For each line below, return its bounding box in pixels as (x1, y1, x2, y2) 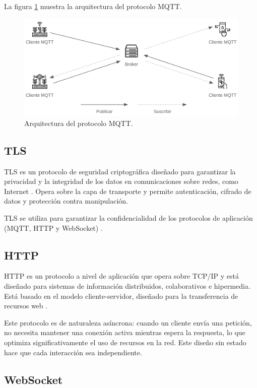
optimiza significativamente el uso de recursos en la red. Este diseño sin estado (4, 337, 246, 347)
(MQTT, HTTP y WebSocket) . (4, 222, 103, 233)
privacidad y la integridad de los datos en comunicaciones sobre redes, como (4, 176, 238, 186)
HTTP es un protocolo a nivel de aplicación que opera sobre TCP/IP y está (4, 271, 239, 281)
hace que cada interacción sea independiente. (4, 347, 142, 357)
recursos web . (4, 300, 48, 311)
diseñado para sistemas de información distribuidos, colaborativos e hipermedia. (4, 281, 250, 291)
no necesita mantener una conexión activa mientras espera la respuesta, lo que (4, 327, 245, 338)
